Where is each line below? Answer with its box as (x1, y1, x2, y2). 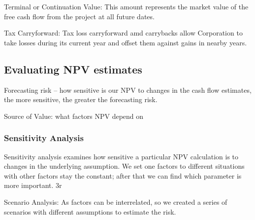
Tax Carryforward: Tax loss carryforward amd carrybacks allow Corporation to (4, 28, 243, 38)
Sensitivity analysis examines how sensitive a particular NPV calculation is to (4, 151, 239, 161)
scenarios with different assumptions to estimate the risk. (4, 206, 176, 217)
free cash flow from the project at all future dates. (4, 11, 155, 21)
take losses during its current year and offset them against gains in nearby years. (4, 37, 247, 47)
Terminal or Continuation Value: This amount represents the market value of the (4, 1, 249, 11)
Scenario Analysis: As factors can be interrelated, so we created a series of (4, 196, 227, 207)
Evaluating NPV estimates (4, 61, 142, 76)
